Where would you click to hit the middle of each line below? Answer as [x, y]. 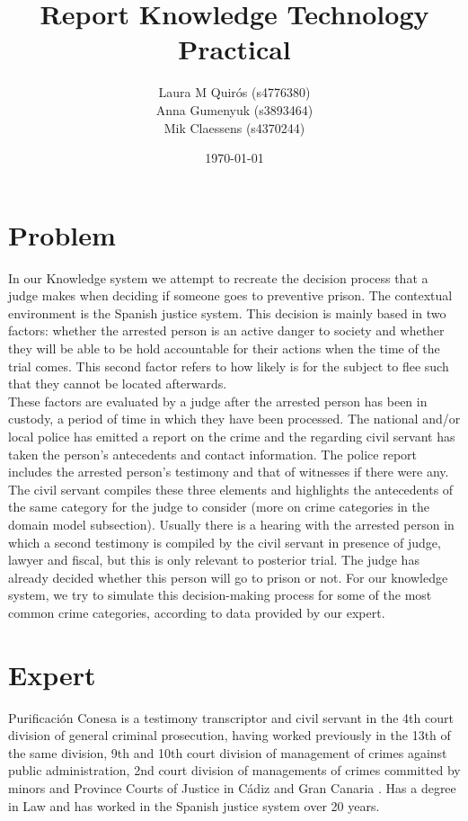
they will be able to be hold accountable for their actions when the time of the [224, 348]
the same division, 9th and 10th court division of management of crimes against [228, 752]
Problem [62, 234]
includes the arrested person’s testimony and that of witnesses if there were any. [229, 472]
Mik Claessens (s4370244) [234, 127]
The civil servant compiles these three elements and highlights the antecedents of [231, 489]
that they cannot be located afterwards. [118, 384]
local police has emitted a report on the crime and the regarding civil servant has [232, 436]
